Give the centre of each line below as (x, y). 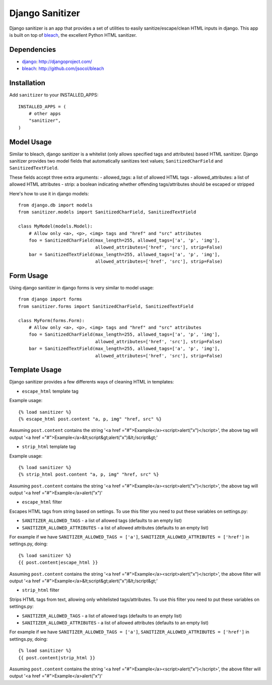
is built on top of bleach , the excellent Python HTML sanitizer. (73, 35)
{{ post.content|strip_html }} (57, 658)
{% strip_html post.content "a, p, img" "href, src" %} (89, 475)
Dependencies (33, 50)
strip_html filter (41, 590)
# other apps (45, 113)
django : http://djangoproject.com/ (57, 61)
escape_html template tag (50, 391)
